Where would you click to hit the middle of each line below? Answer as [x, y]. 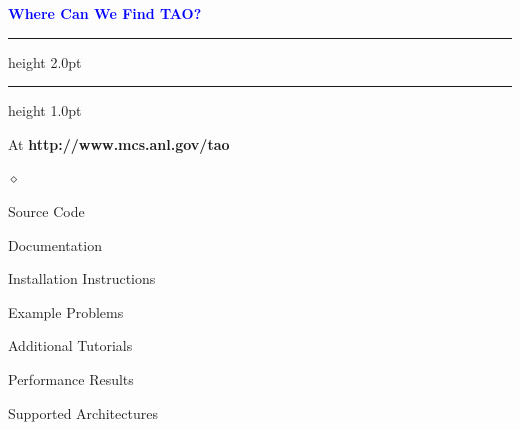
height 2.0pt [45, 61]
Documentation [55, 244]
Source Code [46, 210]
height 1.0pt [45, 110]
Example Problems [66, 311]
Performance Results [71, 378]
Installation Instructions [82, 278]
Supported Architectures [83, 412]
